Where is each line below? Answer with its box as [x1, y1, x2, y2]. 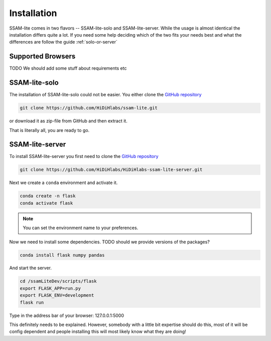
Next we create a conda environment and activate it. [9, 180, 118, 186]
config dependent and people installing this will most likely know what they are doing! [9, 328, 187, 334]
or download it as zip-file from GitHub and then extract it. [9, 118, 127, 124]
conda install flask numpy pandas [20, 252, 105, 258]
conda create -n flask [20, 193, 76, 199]
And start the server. [9, 265, 52, 271]
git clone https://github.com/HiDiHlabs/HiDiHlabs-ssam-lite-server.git [20, 167, 203, 173]
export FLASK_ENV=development [20, 292, 94, 298]
